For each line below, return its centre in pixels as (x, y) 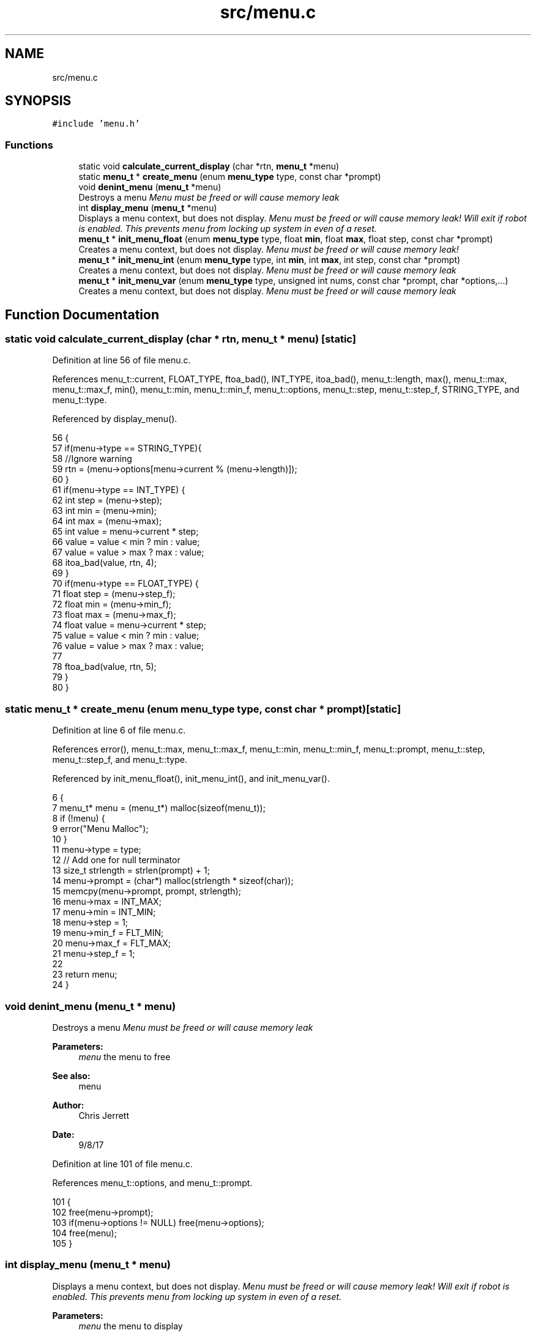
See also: (71, 1075)
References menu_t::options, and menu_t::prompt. (152, 1183)
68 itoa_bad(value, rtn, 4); (105, 563)
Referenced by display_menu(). (115, 419)
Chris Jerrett (104, 1115)
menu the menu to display (131, 1326)
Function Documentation (82, 314)
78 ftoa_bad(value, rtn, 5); (104, 667)
